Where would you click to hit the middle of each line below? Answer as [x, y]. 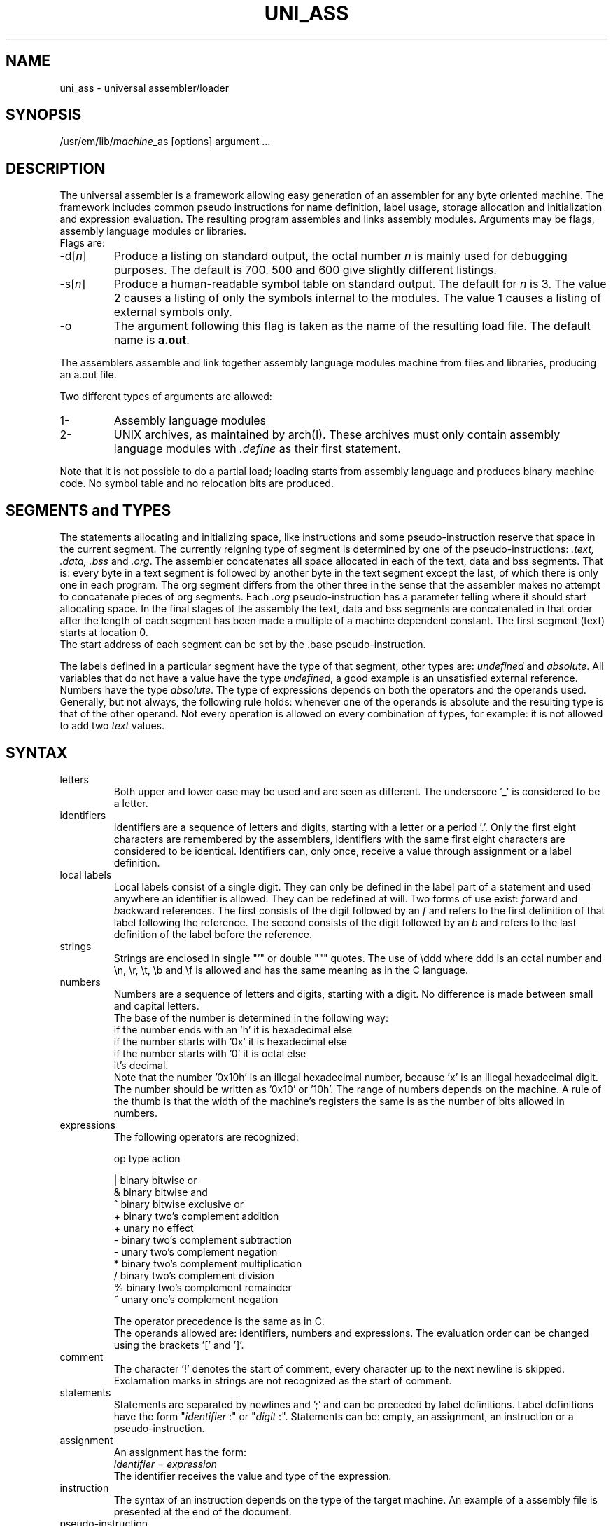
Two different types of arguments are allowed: [166, 397]
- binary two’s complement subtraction [203, 1239]
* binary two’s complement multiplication [208, 1263]
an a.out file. [88, 375]
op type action [147, 1158]
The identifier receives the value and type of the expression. [253, 1476]
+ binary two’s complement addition [196, 1216]
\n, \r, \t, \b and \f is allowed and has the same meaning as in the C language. [291, 970]
